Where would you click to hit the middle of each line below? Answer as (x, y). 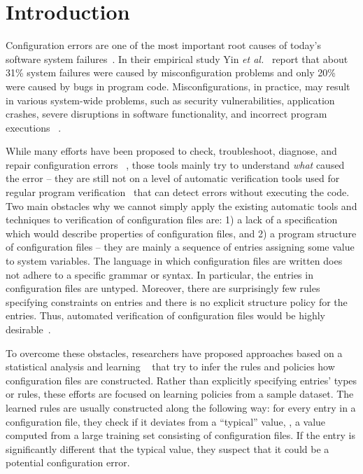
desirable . (28, 329)
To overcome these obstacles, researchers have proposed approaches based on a (174, 353)
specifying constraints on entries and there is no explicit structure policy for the (177, 301)
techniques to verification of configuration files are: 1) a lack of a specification (172, 219)
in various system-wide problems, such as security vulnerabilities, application (170, 100)
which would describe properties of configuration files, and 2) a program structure (181, 233)
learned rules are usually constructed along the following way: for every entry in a (181, 407)
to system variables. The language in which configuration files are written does (174, 261)
